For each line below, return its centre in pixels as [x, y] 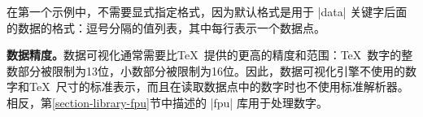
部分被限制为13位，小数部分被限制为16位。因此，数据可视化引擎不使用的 [211, 70]
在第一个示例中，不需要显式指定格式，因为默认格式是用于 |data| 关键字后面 [207, 11]
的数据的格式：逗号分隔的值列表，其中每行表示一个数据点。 [166, 27]
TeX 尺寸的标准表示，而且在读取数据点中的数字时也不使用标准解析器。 [219, 87]
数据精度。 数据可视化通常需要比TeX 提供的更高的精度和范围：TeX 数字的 [204, 55]
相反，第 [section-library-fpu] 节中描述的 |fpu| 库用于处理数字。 [167, 102]
